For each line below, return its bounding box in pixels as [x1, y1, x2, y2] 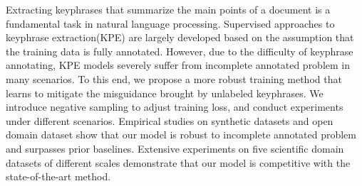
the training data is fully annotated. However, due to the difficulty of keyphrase [6, 43, 353, 58]
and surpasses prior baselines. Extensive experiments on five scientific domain [6, 141, 344, 155]
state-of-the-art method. [6, 169, 111, 184]
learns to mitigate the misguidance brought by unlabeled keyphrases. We [6, 85, 324, 100]
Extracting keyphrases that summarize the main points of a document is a [6, 2, 331, 16]
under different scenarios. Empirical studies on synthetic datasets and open [6, 113, 333, 128]
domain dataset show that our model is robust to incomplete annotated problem [6, 127, 356, 142]
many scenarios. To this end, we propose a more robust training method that [6, 71, 342, 86]
